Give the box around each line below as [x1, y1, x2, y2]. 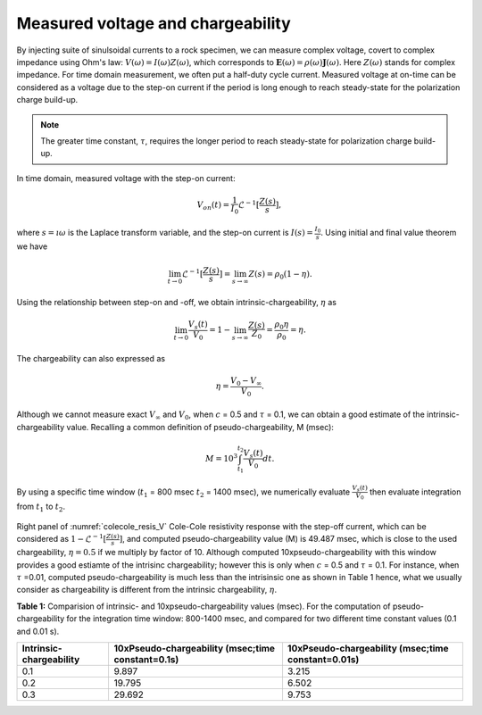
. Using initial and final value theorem [320, 228, 457, 238]
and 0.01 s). [16, 626, 60, 636]
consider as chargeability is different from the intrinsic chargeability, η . [16, 585, 277, 595]
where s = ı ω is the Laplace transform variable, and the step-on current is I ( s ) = [16, 228, 314, 238]
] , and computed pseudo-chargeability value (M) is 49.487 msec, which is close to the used [119, 534, 457, 545]
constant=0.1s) [113, 653, 179, 665]
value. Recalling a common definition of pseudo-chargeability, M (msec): [66, 421, 335, 432]
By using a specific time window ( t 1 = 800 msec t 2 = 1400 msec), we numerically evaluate [16, 486, 351, 499]
